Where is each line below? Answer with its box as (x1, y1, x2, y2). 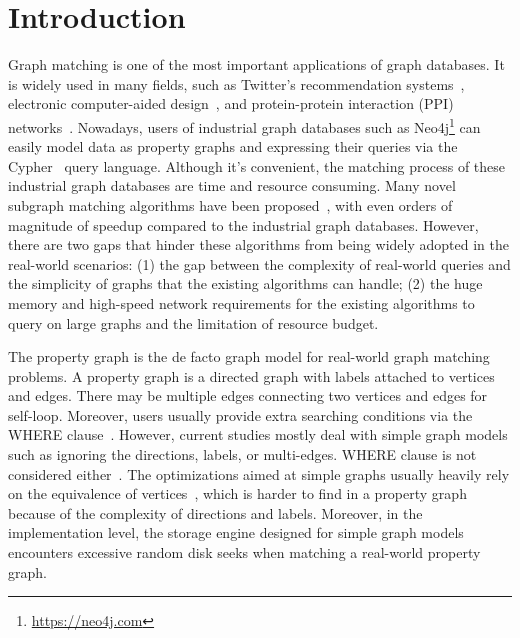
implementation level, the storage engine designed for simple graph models (8, 522, 464, 543)
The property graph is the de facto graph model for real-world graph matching (8, 346, 490, 367)
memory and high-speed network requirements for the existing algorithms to (8, 292, 475, 313)
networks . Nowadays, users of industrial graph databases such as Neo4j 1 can (8, 113, 481, 137)
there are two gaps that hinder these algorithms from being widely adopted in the (8, 234, 509, 255)
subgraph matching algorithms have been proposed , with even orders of (8, 194, 453, 215)
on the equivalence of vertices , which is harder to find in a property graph (8, 483, 467, 504)
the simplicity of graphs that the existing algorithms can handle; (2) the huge (8, 273, 483, 294)
